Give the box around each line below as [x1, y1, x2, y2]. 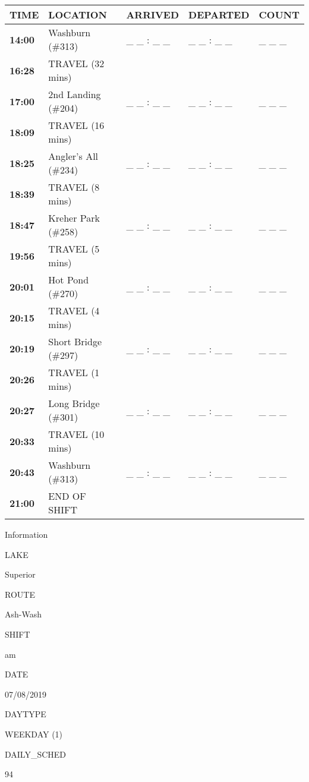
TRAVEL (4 [48, 304, 100, 317]
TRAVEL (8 [48, 180, 100, 194]
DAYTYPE [5, 708, 46, 720]
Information [5, 528, 48, 540]
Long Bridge [48, 396, 100, 410]
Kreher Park [48, 211, 100, 225]
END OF [48, 489, 86, 503]
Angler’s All [48, 149, 99, 163]
